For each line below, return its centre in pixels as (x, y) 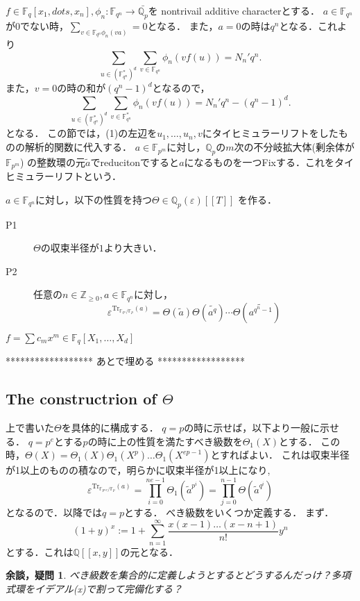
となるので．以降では (54, 512)
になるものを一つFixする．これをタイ (269, 162)
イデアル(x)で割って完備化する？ (109, 588)
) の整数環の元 (53, 162)
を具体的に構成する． (110, 428)
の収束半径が (70, 248)
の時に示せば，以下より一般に (252, 428)
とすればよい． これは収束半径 (280, 455)
